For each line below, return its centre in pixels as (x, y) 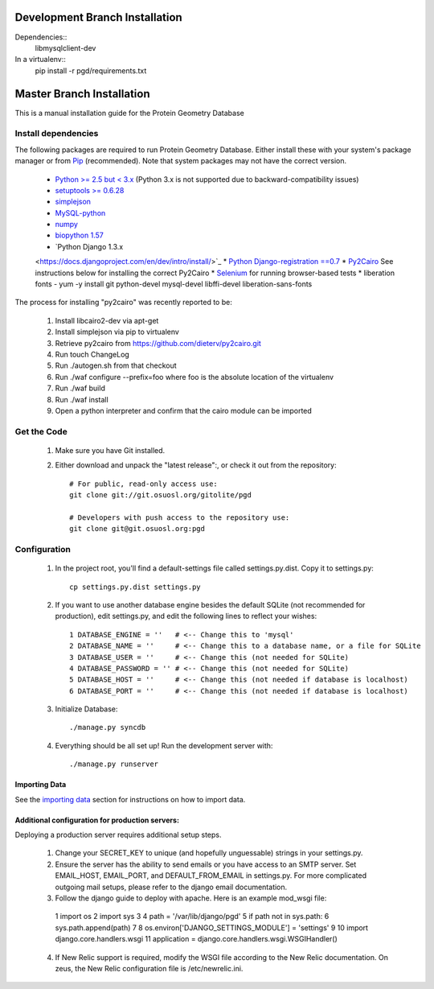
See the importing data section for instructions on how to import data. (130, 799)
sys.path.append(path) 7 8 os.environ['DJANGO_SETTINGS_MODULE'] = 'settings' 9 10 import (212, 927)
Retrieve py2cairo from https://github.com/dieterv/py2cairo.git (158, 343)
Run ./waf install (82, 399)
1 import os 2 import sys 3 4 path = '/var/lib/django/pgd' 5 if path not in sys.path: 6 (192, 917)
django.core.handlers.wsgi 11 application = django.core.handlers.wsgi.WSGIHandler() (196, 939)
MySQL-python (80, 212)
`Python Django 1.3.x (89, 246)
